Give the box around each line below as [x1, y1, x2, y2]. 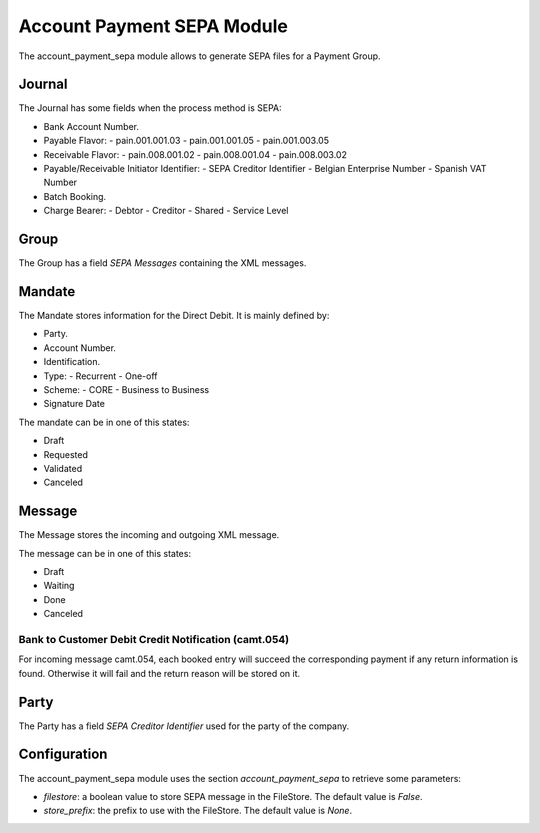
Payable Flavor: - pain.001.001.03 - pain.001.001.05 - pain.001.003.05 [43, 135, 330, 147]
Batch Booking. [43, 190, 107, 202]
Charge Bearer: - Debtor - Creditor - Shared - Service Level [43, 205, 289, 217]
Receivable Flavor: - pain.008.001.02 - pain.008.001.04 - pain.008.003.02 [43, 148, 347, 160]
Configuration [18, 746, 108, 763]
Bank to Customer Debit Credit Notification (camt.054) [18, 632, 290, 646]
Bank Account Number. [43, 120, 140, 132]
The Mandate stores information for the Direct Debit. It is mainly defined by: [18, 310, 330, 321]
